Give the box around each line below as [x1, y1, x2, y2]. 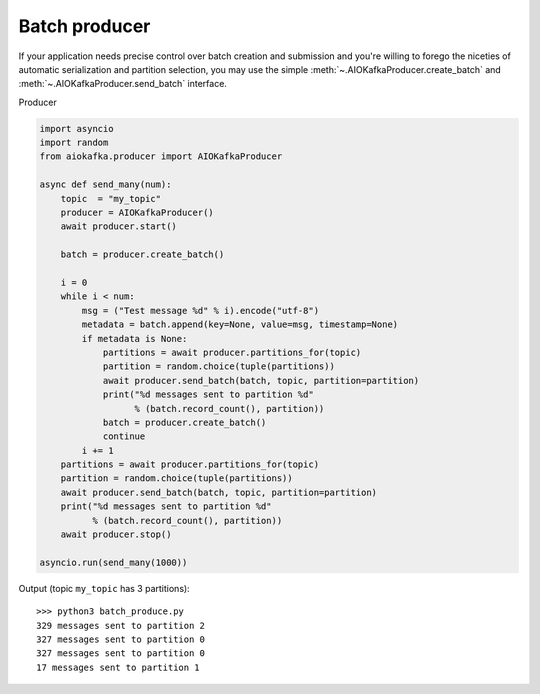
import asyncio [39, 123, 114, 134]
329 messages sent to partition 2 [36, 620, 205, 631]
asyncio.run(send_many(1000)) [39, 556, 188, 568]
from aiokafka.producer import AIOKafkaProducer [39, 151, 283, 162]
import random [39, 137, 109, 149]
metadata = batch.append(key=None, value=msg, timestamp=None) [81, 319, 399, 330]
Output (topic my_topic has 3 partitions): [18, 582, 190, 594]
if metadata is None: [81, 333, 188, 344]
